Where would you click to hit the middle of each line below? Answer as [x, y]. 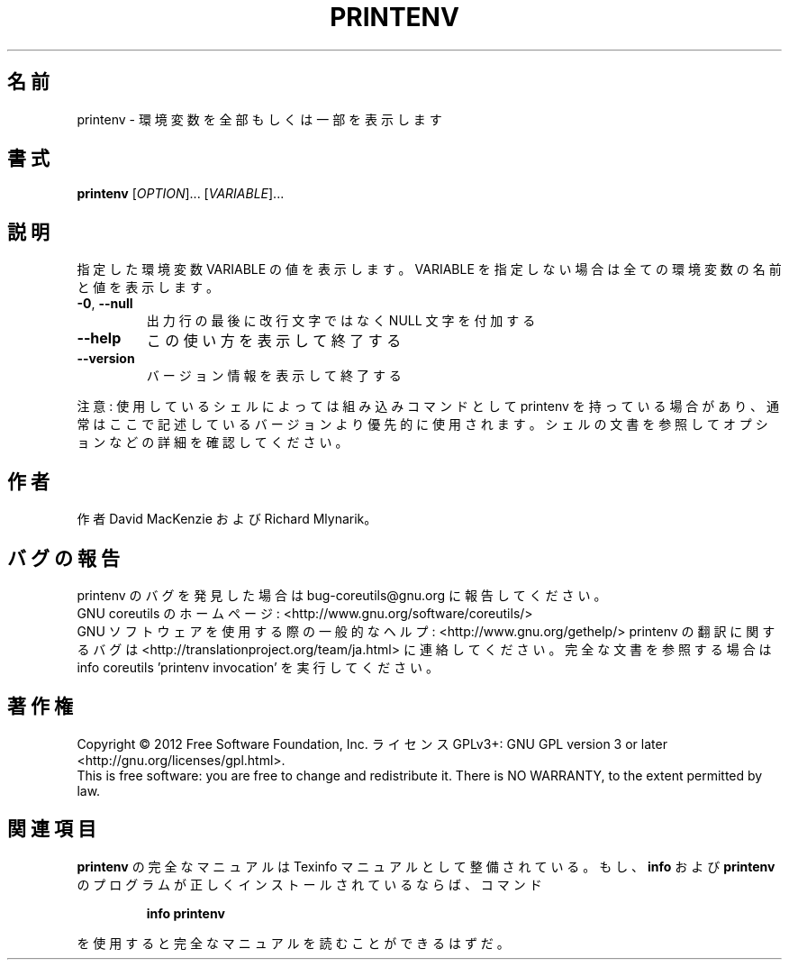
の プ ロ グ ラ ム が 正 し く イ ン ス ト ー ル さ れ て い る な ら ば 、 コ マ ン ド [309, 884]
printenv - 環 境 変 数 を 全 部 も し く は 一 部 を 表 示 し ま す [259, 119]
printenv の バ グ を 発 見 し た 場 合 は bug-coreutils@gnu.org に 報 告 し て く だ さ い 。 [342, 595]
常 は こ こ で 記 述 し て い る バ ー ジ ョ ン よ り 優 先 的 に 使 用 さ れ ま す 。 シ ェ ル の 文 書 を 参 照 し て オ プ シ [422, 424]
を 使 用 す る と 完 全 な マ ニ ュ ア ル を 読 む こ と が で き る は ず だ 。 [293, 943]
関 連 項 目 [52, 829]
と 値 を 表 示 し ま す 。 [148, 287]
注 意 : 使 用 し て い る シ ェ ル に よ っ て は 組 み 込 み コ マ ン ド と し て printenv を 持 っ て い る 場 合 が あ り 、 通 [428, 406]
